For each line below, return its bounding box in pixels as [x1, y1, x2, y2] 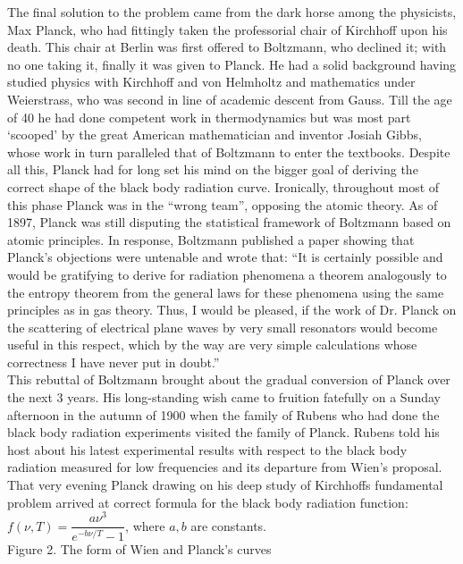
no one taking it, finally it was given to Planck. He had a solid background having [7, 55, 457, 73]
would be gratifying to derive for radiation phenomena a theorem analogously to [7, 265, 447, 283]
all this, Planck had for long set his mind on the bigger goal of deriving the [7, 160, 418, 179]
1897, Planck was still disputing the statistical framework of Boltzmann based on [7, 213, 451, 231]
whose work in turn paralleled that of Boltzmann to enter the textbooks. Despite [7, 142, 450, 161]
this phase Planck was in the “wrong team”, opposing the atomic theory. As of [7, 195, 438, 214]
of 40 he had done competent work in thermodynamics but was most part [7, 107, 411, 126]
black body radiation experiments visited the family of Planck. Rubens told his [7, 423, 440, 442]
